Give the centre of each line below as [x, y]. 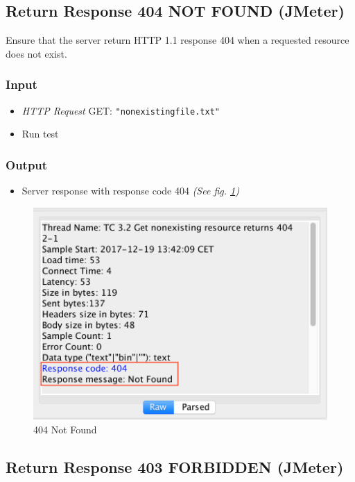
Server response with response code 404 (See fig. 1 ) [130, 191]
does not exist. [36, 53]
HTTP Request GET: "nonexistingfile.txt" [121, 110]
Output [27, 164]
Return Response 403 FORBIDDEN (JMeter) [175, 467]
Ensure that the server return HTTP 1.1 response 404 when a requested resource [177, 40]
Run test [40, 134]
